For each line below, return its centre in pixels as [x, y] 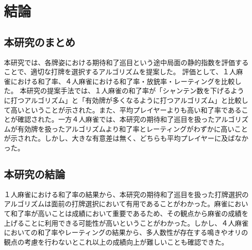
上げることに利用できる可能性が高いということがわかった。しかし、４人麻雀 [126, 223]
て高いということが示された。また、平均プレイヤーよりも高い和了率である [123, 109]
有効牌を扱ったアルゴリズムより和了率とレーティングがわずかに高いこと [133, 128]
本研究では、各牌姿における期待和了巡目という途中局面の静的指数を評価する [126, 62]
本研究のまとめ [40, 42]
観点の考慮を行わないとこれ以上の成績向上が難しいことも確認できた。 [116, 242]
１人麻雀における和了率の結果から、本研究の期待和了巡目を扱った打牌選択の [126, 194]
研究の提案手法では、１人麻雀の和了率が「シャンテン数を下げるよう [135, 91]
